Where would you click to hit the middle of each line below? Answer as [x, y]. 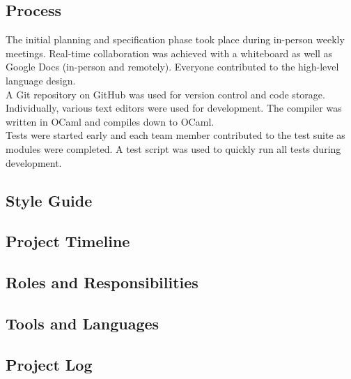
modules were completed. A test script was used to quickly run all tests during [173, 148]
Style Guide [49, 200]
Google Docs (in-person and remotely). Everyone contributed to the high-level [172, 67]
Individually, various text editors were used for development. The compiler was [174, 108]
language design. [41, 80]
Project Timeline [68, 241]
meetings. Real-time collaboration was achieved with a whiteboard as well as [169, 53]
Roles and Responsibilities [102, 282]
